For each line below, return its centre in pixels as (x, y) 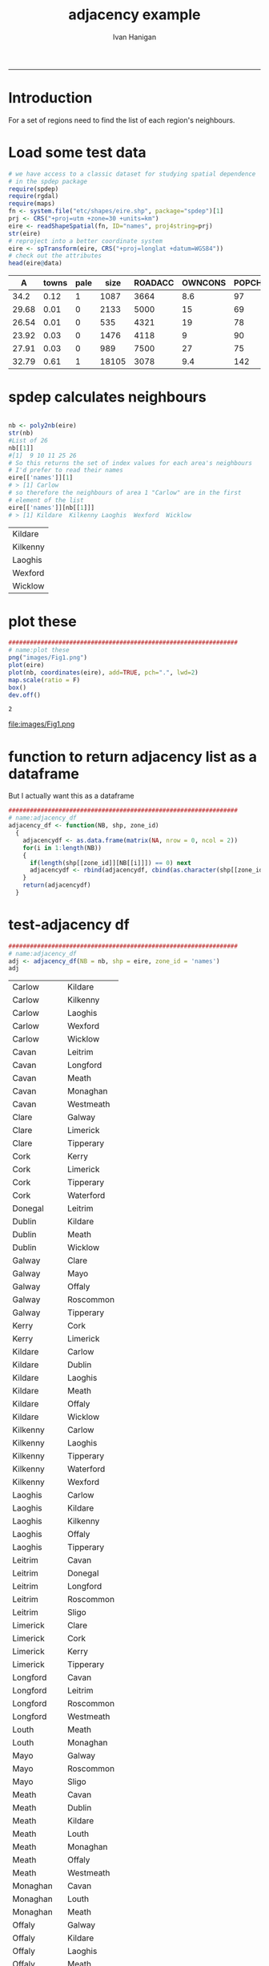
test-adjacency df (69, 925)
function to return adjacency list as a (133, 756)
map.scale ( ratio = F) (44, 680)
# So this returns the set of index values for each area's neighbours (130, 463)
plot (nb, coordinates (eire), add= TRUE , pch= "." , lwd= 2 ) (103, 672)
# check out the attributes (55, 256)
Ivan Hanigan (134, 37)
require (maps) (32, 204)
